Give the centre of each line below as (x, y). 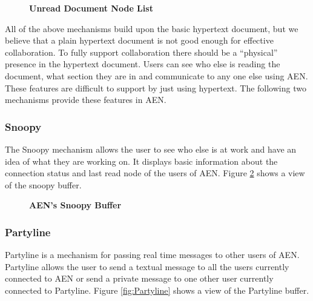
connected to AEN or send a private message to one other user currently (139, 278)
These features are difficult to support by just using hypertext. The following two (156, 88)
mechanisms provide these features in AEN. (86, 100)
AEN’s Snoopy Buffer (75, 205)
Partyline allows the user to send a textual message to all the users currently (147, 266)
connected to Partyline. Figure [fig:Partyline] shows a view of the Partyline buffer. (157, 290)
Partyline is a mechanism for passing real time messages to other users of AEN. (152, 255)
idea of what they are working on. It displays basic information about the (141, 161)
